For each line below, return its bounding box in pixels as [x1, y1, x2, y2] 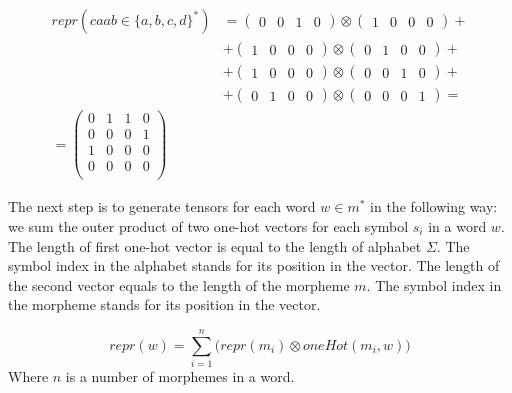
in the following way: [370, 196, 498, 217]
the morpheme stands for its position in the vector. [8, 294, 321, 315]
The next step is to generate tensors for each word [8, 196, 316, 217]
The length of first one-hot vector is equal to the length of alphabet [8, 235, 422, 256]
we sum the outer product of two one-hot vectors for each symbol [8, 215, 409, 236]
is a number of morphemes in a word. [65, 366, 295, 387]
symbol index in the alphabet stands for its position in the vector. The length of [8, 255, 500, 276]
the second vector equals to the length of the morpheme [8, 274, 350, 295]
